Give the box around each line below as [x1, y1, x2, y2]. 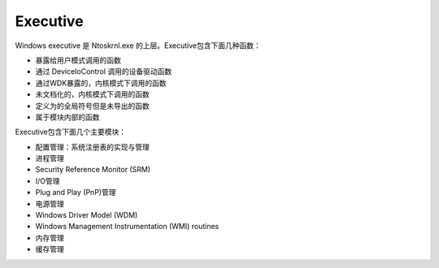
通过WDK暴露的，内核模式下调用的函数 [35, 78, 167, 88]
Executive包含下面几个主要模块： [15, 127, 126, 137]
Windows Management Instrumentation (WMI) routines [35, 222, 219, 231]
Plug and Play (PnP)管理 [35, 188, 116, 197]
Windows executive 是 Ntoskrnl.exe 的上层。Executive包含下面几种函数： [15, 41, 262, 50]
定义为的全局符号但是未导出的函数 [35, 101, 150, 110]
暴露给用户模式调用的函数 [35, 55, 121, 65]
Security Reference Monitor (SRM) [35, 165, 150, 175]
